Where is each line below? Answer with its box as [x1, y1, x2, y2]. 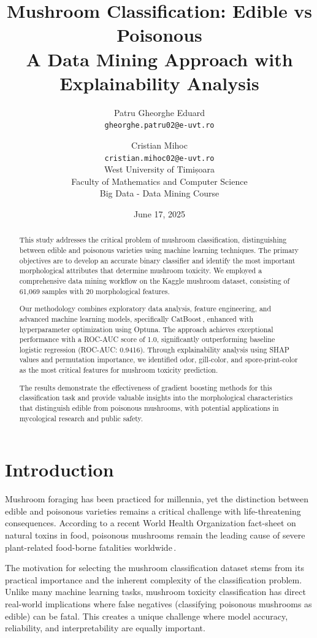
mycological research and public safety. [19, 413, 143, 423]
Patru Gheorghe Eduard [113, 106, 205, 119]
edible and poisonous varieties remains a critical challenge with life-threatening [5, 504, 301, 517]
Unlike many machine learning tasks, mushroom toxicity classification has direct [5, 585, 306, 598]
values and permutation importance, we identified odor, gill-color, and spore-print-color [19, 354, 298, 365]
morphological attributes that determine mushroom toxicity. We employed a [19, 265, 262, 276]
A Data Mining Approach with [26, 46, 293, 71]
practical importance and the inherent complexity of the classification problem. [5, 573, 302, 586]
